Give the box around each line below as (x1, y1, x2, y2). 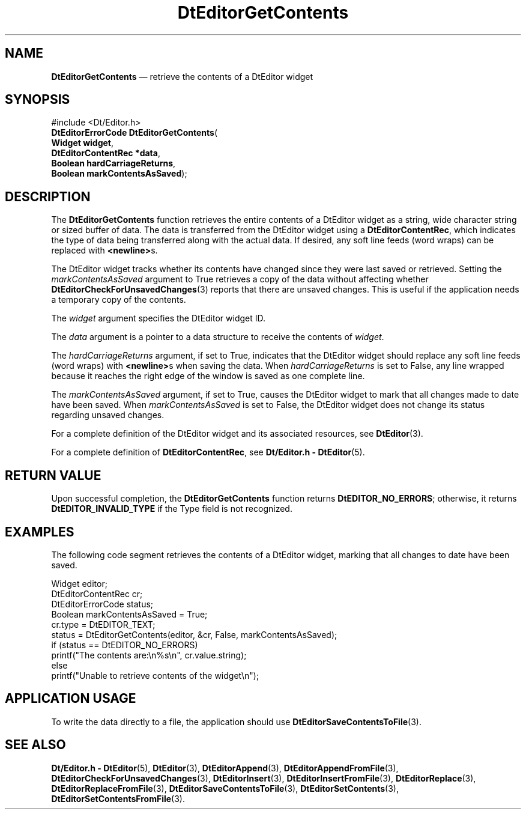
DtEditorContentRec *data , (51, 148, 160, 159)
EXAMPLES (5, 524, 74, 539)
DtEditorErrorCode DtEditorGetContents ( (51, 127, 217, 138)
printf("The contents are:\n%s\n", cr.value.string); (51, 649, 247, 660)
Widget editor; (51, 578, 107, 589)
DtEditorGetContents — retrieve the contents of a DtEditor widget (51, 71, 313, 82)
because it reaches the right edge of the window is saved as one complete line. (51, 371, 365, 381)
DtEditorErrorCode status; (51, 598, 154, 609)
